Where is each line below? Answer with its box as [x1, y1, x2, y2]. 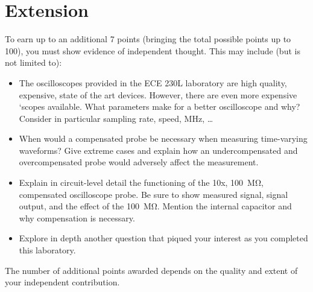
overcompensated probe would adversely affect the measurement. [19, 156, 259, 168]
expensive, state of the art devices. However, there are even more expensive [19, 88, 297, 101]
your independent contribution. [5, 276, 120, 288]
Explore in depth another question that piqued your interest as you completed [19, 232, 308, 244]
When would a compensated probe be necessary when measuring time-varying [19, 132, 308, 145]
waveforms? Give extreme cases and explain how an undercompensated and [19, 144, 298, 156]
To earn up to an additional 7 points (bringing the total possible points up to [5, 33, 291, 45]
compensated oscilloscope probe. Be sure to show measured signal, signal [19, 188, 288, 200]
